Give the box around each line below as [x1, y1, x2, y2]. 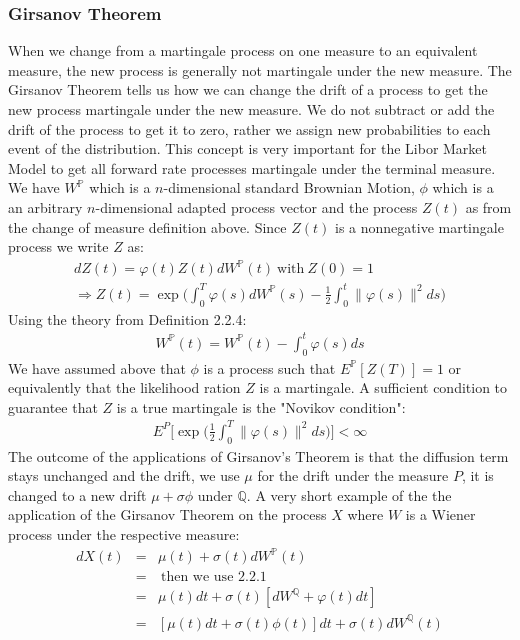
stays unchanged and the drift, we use [8, 465, 240, 486]
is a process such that [203, 357, 336, 378]
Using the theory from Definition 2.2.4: [8, 308, 247, 329]
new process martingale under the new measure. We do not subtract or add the [8, 99, 495, 119]
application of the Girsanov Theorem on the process [8, 504, 327, 525]
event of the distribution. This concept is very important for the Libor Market [8, 138, 488, 159]
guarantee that [8, 396, 98, 417]
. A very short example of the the [246, 484, 452, 505]
